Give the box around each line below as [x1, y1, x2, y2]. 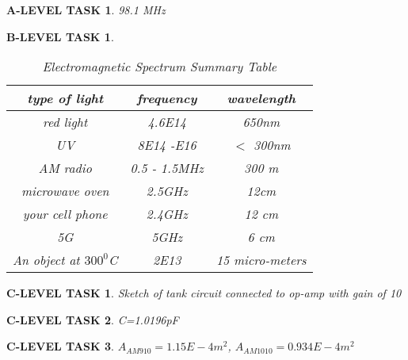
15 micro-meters [215, 251, 307, 270]
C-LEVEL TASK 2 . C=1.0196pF [6, 311, 179, 327]
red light [43, 113, 88, 132]
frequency [136, 89, 197, 108]
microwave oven [21, 182, 109, 201]
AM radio [38, 159, 92, 178]
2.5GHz [146, 182, 188, 201]
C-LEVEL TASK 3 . [6, 338, 114, 354]
